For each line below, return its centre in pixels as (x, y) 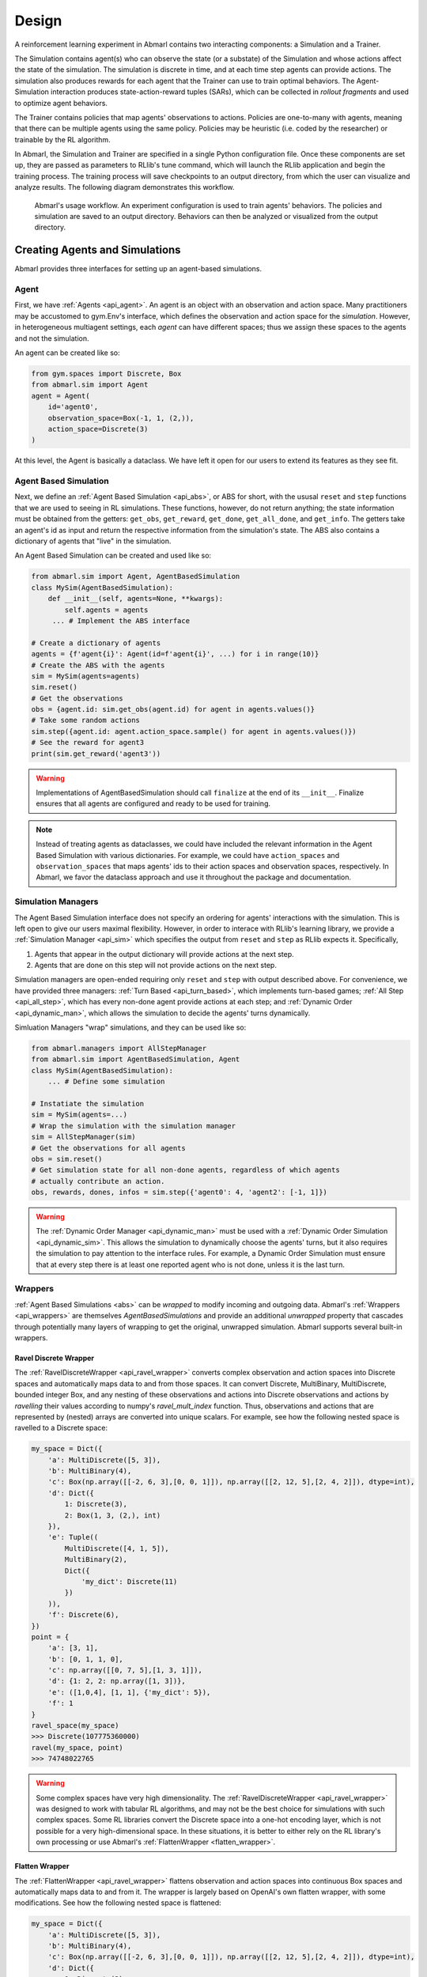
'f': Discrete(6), (83, 1615)
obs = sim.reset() (67, 1159)
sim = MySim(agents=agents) (85, 676)
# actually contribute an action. (98, 1181)
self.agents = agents (106, 610)
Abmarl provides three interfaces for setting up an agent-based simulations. (138, 269)
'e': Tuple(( (73, 1537)
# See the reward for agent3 (88, 743)
